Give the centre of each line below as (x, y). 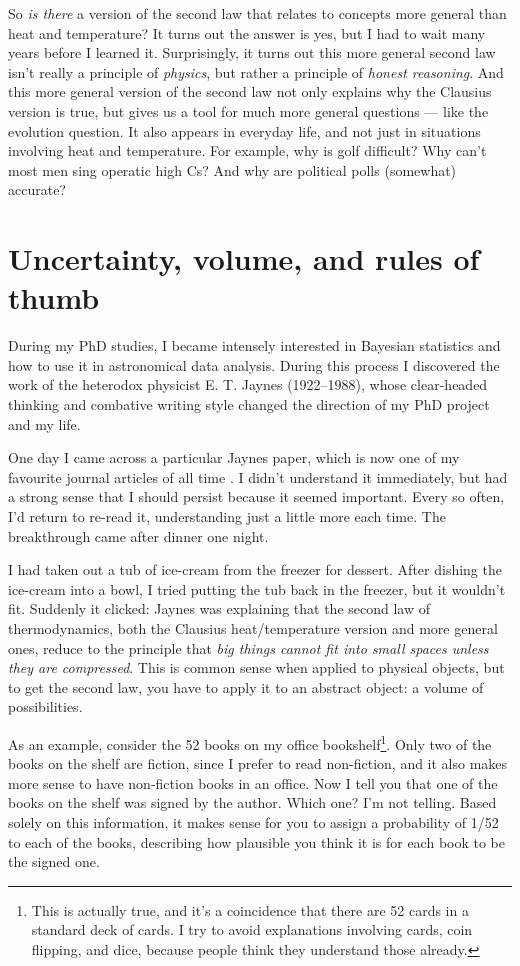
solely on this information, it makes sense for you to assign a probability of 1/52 (253, 821)
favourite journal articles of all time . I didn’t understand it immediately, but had (258, 476)
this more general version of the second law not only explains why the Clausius (250, 91)
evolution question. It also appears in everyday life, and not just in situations (244, 130)
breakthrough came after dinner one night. (138, 535)
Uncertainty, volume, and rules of (244, 258)
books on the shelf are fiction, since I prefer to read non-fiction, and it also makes (258, 763)
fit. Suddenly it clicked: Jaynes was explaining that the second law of (219, 608)
